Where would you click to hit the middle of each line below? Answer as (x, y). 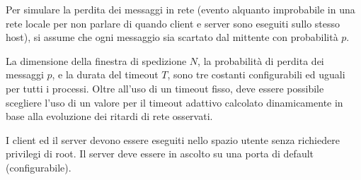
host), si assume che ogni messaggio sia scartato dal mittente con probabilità (172, 37)
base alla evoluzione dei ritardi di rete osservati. (109, 116)
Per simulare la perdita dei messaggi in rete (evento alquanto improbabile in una (180, 9)
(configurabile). (39, 167)
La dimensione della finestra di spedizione (96, 60)
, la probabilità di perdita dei (261, 60)
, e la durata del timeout (105, 74)
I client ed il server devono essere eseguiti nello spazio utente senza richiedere (173, 139)
